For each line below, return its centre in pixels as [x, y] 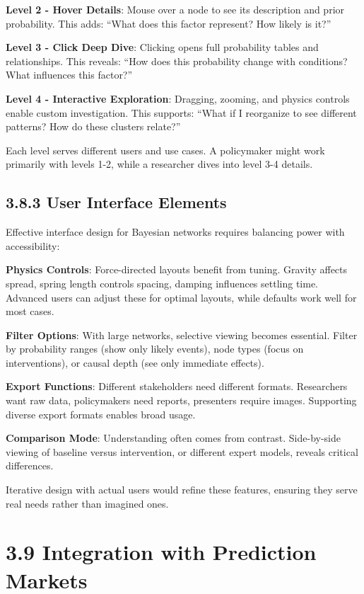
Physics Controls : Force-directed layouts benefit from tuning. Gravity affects [177, 269]
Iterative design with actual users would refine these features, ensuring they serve [182, 490]
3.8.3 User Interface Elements [116, 202]
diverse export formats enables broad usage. [101, 414]
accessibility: [33, 245]
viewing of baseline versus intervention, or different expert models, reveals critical [182, 451]
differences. [30, 466]
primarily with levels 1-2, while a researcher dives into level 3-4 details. [159, 164]
